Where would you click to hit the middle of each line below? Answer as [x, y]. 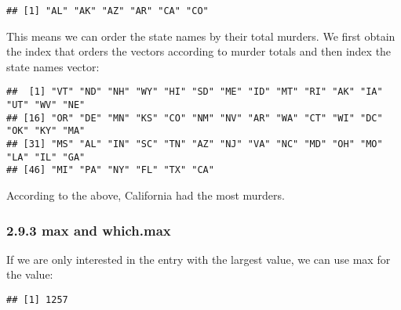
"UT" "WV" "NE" [46, 105]
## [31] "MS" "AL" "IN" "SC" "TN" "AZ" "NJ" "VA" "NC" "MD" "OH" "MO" [195, 144]
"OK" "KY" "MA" [46, 131]
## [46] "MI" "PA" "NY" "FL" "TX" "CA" [110, 170]
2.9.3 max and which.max [89, 230]
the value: [30, 274]
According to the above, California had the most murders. [146, 195]
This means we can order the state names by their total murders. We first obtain [201, 36]
